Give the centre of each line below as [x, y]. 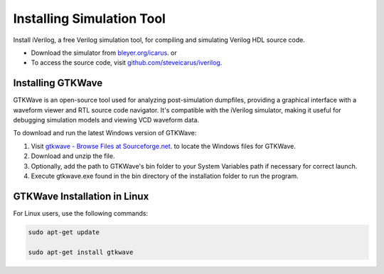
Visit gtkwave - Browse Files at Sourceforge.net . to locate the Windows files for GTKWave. [164, 146]
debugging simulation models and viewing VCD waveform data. [106, 120]
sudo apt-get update [64, 232]
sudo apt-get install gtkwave [81, 252]
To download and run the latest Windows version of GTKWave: [105, 133]
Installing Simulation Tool [90, 19]
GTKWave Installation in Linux [81, 196]
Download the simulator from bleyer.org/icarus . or [104, 53]
